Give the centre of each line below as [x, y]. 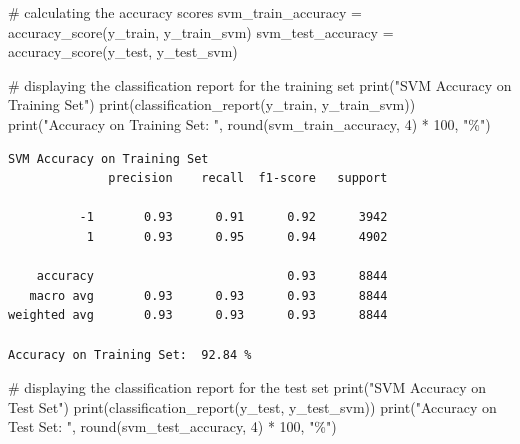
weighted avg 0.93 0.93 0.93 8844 [198, 315]
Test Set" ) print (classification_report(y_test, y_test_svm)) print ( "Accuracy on [252, 406]
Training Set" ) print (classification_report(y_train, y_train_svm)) [212, 104]
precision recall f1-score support [248, 178]
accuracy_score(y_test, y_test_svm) [123, 51]
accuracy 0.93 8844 [212, 276]
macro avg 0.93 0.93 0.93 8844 [208, 295]
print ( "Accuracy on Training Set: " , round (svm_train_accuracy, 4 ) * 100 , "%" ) [249, 123]
